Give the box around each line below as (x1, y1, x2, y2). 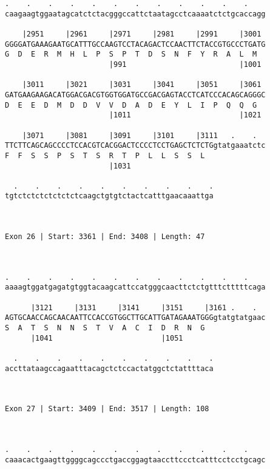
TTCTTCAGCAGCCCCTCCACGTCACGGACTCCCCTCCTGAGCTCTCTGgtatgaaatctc (5, 141, 266, 150)
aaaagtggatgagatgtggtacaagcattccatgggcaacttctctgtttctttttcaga (5, 283, 266, 292)
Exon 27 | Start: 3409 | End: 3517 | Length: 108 (5, 405, 209, 414)
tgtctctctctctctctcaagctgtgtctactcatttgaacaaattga (5, 192, 214, 201)
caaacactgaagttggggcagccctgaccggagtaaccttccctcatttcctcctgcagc (5, 455, 266, 464)
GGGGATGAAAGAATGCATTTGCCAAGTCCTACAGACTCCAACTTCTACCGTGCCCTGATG (5, 40, 266, 49)
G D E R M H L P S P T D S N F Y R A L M (5, 50, 257, 59)
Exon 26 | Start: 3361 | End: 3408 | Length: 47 (5, 232, 205, 241)
